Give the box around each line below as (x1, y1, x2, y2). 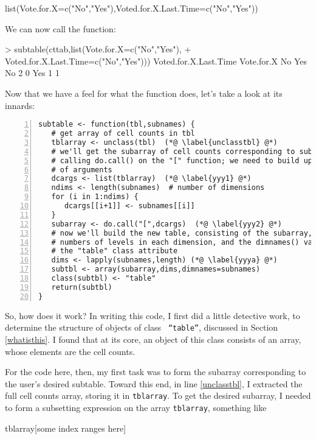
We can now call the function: (5, 22, 116, 35)
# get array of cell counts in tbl (51, 129, 195, 138)
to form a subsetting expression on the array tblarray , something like (5, 401, 267, 413)
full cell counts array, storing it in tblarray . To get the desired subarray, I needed (5, 389, 311, 402)
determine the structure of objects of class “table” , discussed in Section (5, 321, 278, 334)
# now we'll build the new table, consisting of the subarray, (51, 228, 313, 237)
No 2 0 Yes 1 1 (5, 66, 60, 79)
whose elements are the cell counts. (5, 345, 136, 357)
